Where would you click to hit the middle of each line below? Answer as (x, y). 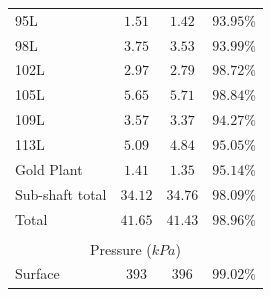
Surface (37, 273)
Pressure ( (120, 248)
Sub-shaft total (61, 193)
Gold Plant (49, 168)
